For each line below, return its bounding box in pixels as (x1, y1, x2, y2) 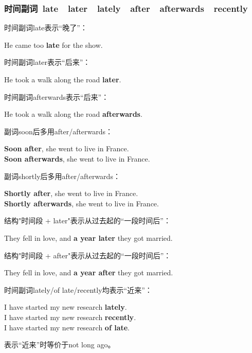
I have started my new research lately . (4, 302, 127, 312)
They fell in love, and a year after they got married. (4, 267, 173, 278)
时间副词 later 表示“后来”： (4, 57, 91, 67)
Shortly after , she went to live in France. (4, 188, 138, 199)
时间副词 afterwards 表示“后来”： (4, 91, 109, 102)
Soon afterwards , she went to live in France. (4, 153, 150, 164)
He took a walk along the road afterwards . (4, 109, 142, 119)
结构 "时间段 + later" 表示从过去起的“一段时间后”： (4, 215, 171, 226)
